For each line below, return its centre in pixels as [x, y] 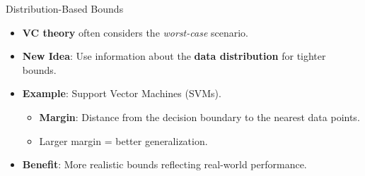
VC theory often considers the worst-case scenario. [135, 32]
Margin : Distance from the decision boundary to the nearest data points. [199, 117]
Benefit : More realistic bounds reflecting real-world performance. [164, 164]
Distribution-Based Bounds [65, 8]
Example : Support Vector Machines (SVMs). [122, 93]
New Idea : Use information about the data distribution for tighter [174, 56]
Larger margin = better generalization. [123, 140]
